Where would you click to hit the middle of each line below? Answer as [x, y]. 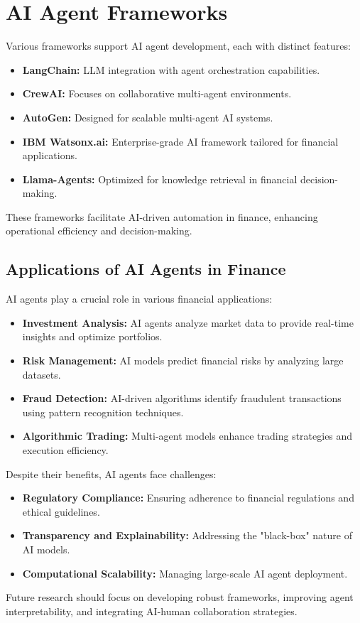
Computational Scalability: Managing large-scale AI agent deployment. [185, 573]
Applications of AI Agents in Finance [146, 269]
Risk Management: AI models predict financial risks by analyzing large [183, 361]
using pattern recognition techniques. [103, 412]
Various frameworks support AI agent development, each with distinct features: [178, 46]
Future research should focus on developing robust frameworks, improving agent [180, 597]
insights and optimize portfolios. [92, 336]
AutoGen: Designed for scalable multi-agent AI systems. [148, 117]
